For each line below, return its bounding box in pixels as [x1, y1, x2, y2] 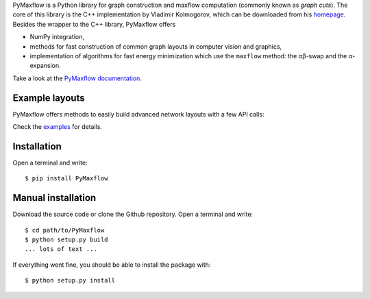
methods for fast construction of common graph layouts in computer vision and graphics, [29, 42, 282, 51]
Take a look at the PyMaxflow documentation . [12, 74, 142, 82]
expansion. [29, 62, 61, 70]
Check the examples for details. [12, 123, 103, 131]
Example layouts [12, 92, 85, 104]
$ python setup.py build [25, 236, 108, 243]
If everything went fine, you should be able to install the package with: [12, 261, 211, 269]
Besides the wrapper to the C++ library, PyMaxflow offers [12, 20, 176, 28]
